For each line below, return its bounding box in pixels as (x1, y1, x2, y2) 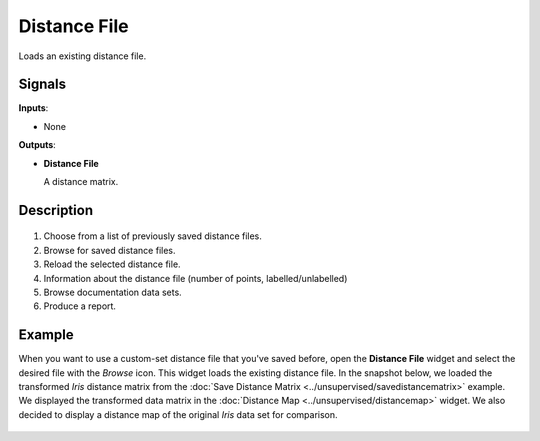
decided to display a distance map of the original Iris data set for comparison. (18, 408, 339, 420)
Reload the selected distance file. (43, 258, 181, 270)
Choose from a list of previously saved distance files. (43, 230, 262, 242)
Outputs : (18, 139, 57, 151)
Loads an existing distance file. (18, 50, 147, 62)
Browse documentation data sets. (43, 286, 182, 298)
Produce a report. (43, 300, 117, 312)
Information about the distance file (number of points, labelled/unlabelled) (43, 272, 348, 284)
